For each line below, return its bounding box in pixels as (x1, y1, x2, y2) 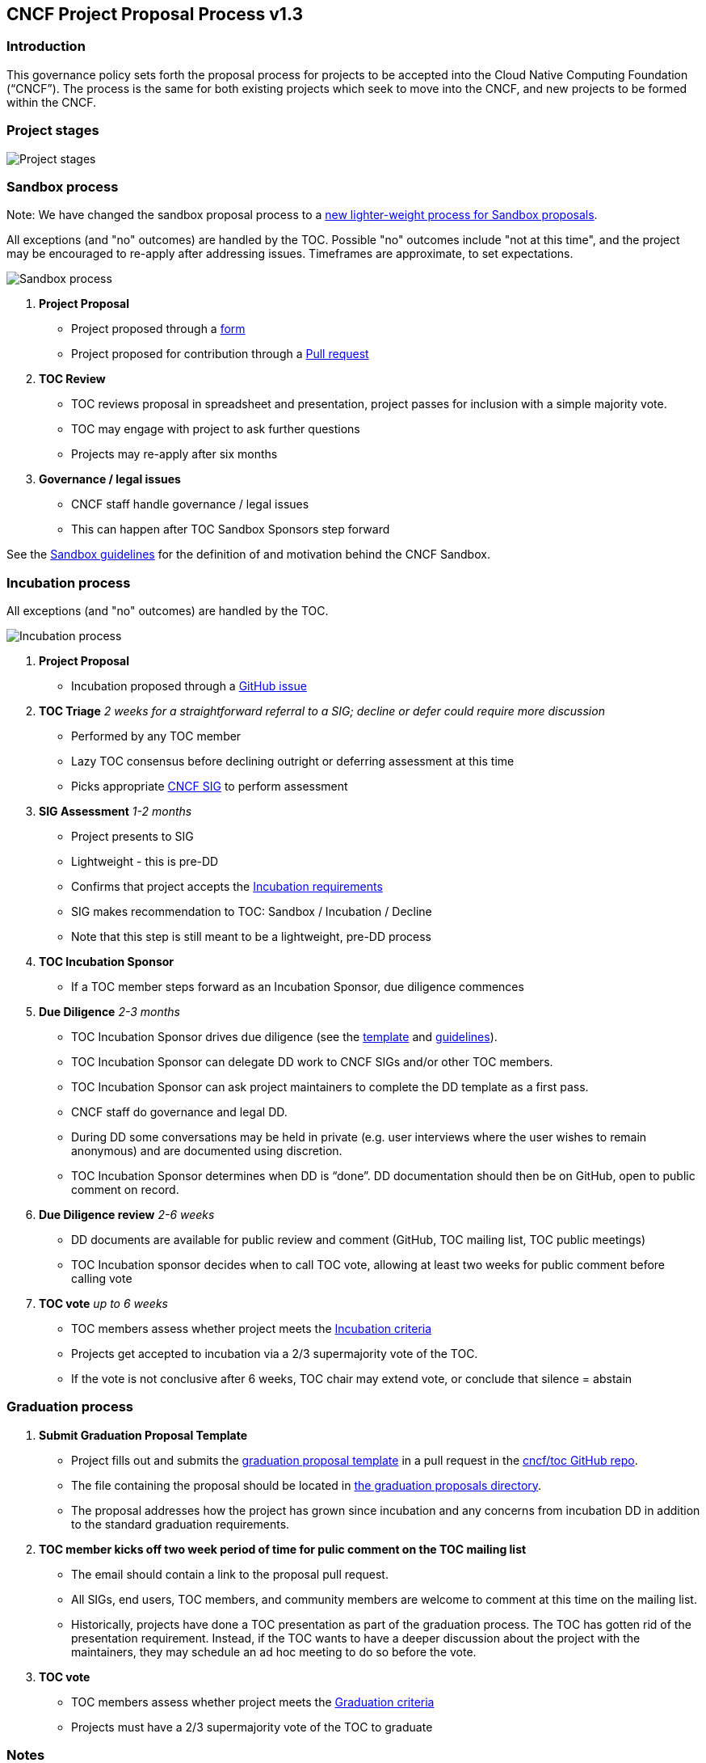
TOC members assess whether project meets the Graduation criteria (71, 1694, 435, 1709)
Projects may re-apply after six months (71, 447, 278, 462)
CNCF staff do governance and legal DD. (71, 1105, 288, 1120)
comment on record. (71, 1183, 179, 1197)
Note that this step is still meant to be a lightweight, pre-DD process (71, 930, 431, 944)
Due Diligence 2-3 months (39, 1005, 181, 1019)
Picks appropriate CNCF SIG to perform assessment (71, 779, 348, 794)
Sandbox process (6, 178, 119, 195)
